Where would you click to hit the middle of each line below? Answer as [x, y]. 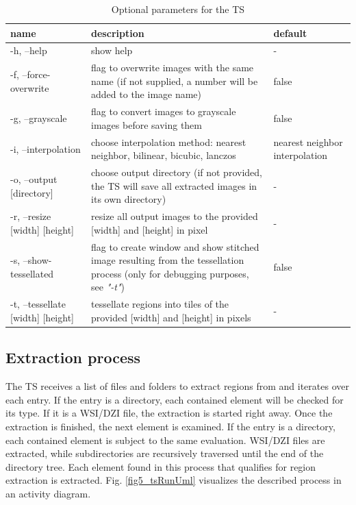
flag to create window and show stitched [175, 246]
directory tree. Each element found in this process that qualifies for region [161, 466]
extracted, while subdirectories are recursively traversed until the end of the [165, 453]
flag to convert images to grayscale [164, 111]
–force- [36, 74]
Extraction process [73, 357]
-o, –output [34, 178]
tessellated [32, 273]
